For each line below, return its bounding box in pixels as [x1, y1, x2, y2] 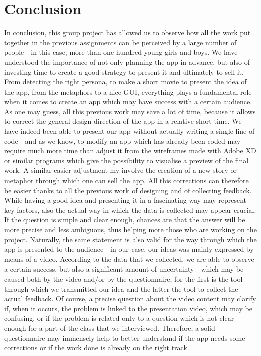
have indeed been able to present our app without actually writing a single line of [4, 126, 255, 136]
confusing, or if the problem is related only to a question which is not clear [4, 313, 234, 323]
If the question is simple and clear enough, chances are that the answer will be [4, 214, 245, 225]
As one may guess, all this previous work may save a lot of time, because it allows [4, 106, 256, 116]
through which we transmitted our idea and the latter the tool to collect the [4, 283, 238, 294]
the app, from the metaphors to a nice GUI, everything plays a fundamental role [4, 86, 252, 97]
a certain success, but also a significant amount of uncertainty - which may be [4, 263, 244, 274]
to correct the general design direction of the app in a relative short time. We [4, 116, 242, 126]
